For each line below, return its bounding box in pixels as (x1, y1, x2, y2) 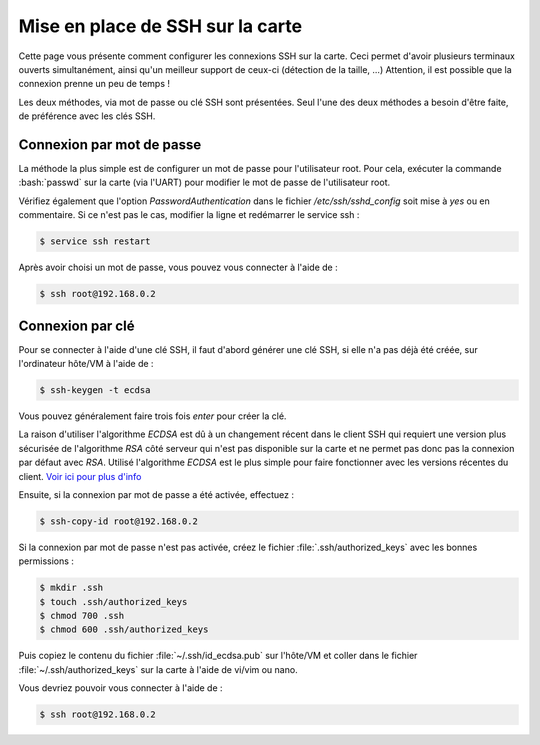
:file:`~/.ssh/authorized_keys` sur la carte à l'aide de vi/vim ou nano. (18, 663, 299, 675)
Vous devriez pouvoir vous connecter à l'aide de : (18, 682, 224, 694)
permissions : (18, 555, 75, 567)
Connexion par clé (18, 317, 135, 334)
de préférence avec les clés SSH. (18, 110, 156, 122)
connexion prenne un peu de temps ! (18, 78, 170, 90)
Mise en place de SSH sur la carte (18, 15, 303, 37)
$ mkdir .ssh (39, 582, 104, 594)
